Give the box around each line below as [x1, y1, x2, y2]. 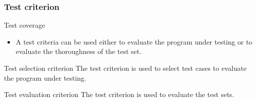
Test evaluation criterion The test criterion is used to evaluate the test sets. [4, 89, 235, 100]
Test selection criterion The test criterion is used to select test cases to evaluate [4, 63, 247, 73]
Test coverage [4, 20, 45, 30]
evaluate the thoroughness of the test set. [15, 46, 142, 56]
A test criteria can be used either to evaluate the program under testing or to [15, 36, 253, 47]
